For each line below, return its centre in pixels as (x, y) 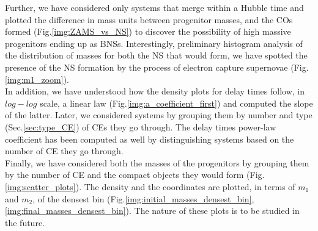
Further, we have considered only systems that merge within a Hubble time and (154, 7)
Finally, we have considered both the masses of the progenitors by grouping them (157, 162)
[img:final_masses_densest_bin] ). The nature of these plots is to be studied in (152, 211)
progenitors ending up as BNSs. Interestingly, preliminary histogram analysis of (154, 43)
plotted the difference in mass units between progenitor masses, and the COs (149, 19)
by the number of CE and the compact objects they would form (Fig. (135, 175)
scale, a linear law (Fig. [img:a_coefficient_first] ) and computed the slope (176, 103)
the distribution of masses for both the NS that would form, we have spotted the (156, 55)
